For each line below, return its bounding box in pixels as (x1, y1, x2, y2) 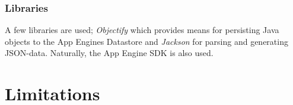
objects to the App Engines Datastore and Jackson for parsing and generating (5, 35, 288, 47)
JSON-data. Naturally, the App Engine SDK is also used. (5, 47, 214, 59)
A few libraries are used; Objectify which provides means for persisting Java (5, 24, 279, 36)
